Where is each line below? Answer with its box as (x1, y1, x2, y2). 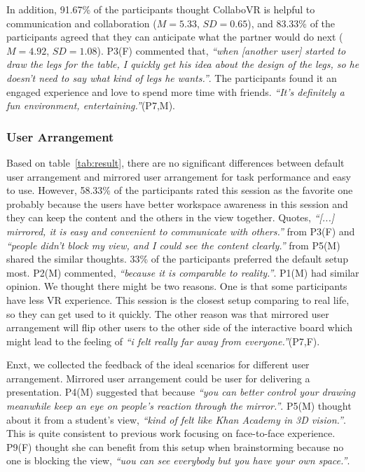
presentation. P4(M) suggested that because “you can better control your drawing (6, 384, 356, 399)
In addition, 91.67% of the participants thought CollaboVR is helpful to (6, 2, 315, 16)
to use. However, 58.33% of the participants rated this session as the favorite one (6, 183, 353, 197)
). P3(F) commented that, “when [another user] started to (97, 43, 346, 57)
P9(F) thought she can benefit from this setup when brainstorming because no (6, 439, 344, 454)
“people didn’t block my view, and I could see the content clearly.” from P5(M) (6, 237, 340, 252)
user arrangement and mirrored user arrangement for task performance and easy (6, 169, 351, 183)
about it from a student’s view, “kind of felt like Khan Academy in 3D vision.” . (6, 412, 346, 426)
